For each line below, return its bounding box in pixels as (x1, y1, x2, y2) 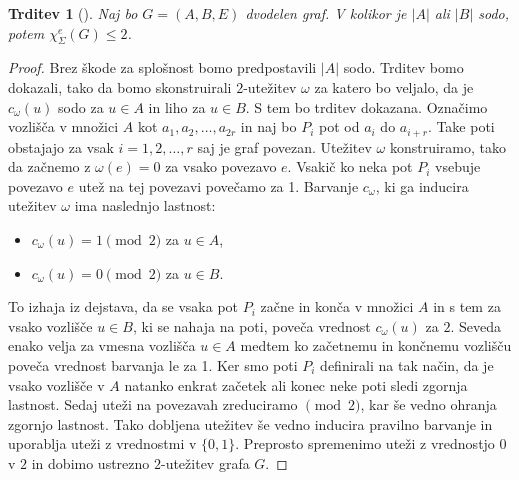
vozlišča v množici (8, 116, 119, 137)
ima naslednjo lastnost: (74, 195, 216, 216)
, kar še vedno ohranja (360, 394, 497, 415)
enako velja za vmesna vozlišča (8, 335, 196, 356)
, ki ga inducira (375, 175, 469, 196)
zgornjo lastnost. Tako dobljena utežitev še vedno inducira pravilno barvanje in (8, 413, 493, 434)
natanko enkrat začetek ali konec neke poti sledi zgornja (124, 374, 468, 395)
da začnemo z (8, 156, 91, 177)
